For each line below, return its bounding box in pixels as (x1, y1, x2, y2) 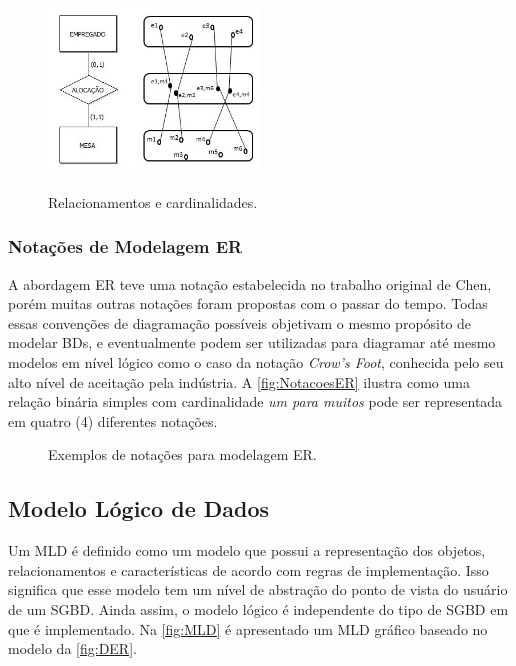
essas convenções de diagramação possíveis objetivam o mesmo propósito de (8, 312, 472, 333)
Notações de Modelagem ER (8, 234, 243, 259)
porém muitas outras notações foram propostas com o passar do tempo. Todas (8, 293, 488, 314)
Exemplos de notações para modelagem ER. (48, 444, 317, 465)
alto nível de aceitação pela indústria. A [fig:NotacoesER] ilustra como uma (8, 371, 470, 392)
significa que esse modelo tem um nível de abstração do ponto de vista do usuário (8, 579, 508, 600)
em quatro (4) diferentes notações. (8, 410, 218, 431)
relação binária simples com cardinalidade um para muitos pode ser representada (8, 391, 503, 412)
